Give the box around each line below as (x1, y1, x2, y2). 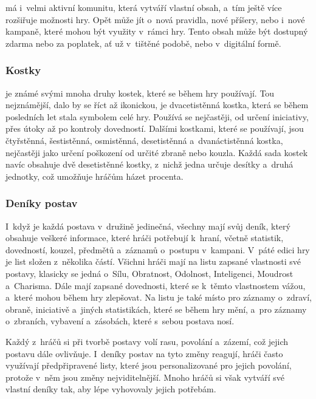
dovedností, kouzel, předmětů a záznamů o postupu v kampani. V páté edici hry (5, 243, 310, 256)
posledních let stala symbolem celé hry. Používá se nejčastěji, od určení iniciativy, (5, 110, 309, 123)
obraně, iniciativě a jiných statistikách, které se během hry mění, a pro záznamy (5, 302, 307, 315)
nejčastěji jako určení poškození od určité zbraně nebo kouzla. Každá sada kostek (5, 146, 308, 159)
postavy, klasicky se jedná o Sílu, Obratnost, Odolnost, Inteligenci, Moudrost (5, 267, 294, 279)
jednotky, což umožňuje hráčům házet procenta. (5, 169, 184, 182)
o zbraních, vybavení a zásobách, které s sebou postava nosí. (5, 315, 235, 327)
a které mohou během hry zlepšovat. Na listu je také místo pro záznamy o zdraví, (5, 291, 312, 304)
